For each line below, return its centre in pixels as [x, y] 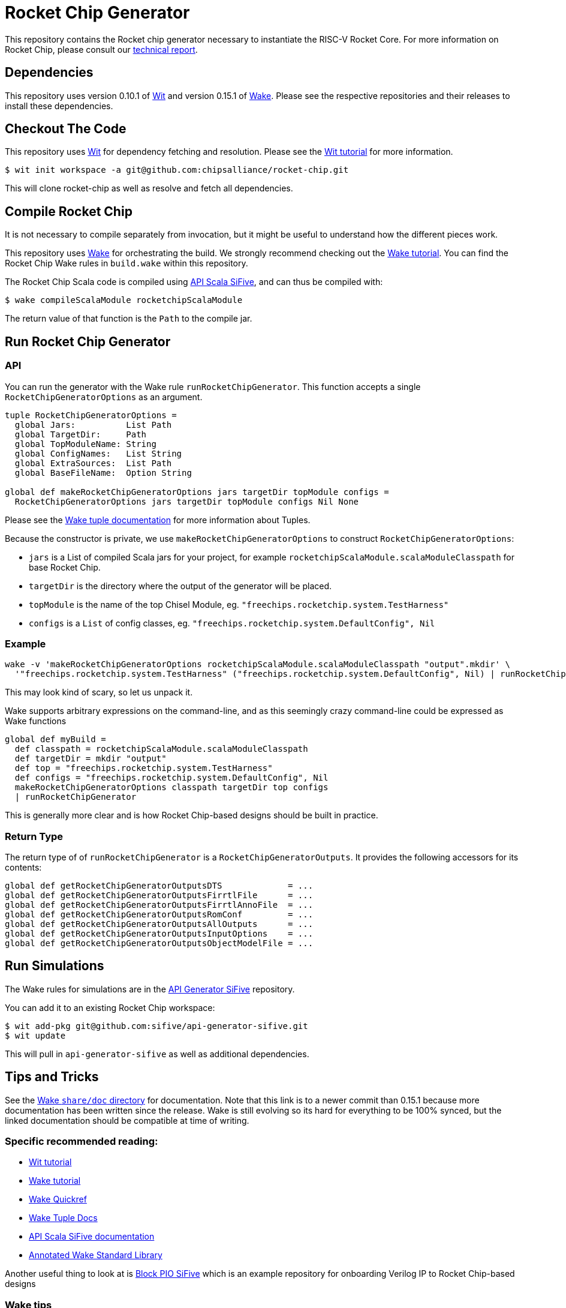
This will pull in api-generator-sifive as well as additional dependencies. [157, 1054]
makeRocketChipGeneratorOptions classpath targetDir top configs [171, 787]
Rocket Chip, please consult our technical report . [101, 49]
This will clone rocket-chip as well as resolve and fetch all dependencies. [149, 188]
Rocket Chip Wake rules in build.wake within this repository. [127, 263]
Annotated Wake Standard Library [96, 1255]
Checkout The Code [66, 129]
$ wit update [35, 1035]
